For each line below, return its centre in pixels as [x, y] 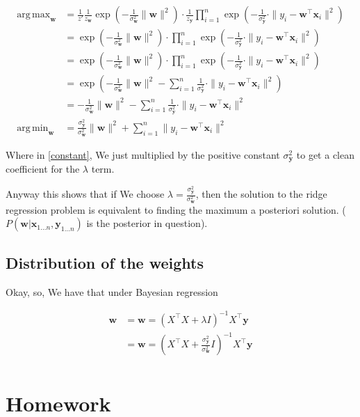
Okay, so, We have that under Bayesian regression [112, 291]
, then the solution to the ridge [261, 194]
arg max [34, 15]
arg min [33, 128]
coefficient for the [43, 169]
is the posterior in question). [147, 223]
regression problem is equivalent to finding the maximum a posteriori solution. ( [176, 209]
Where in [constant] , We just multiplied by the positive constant [143, 154]
